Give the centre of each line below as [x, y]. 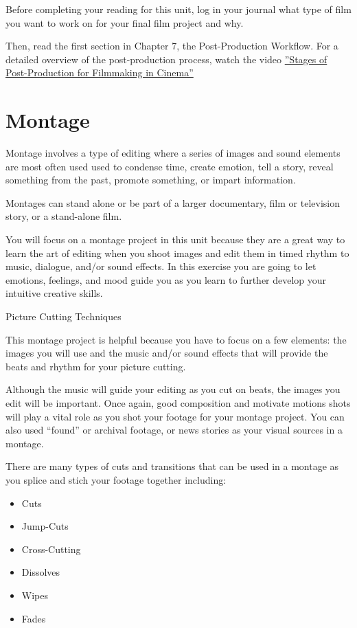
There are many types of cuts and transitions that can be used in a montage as [172, 466]
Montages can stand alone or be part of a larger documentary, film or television [173, 202]
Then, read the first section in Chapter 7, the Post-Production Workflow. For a [172, 46]
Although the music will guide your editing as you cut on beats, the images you [173, 389]
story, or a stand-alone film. [64, 216]
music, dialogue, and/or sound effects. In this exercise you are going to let [161, 266]
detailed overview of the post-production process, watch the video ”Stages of [166, 59]
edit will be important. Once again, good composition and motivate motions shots [178, 403]
